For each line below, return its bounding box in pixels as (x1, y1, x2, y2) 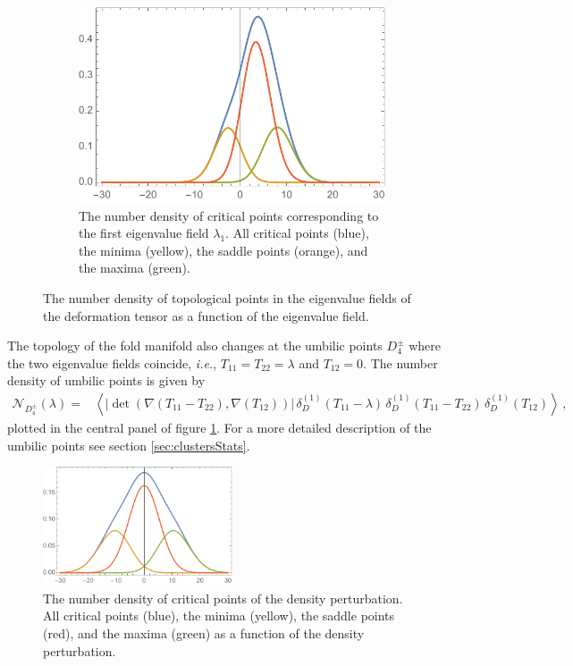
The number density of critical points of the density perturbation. (43, 588, 403, 607)
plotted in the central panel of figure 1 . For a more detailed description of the (7, 418, 432, 437)
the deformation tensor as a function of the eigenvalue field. (43, 306, 369, 325)
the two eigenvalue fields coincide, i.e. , (7, 353, 217, 372)
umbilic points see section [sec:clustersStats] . (7, 435, 250, 454)
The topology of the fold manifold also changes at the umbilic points (7, 336, 383, 355)
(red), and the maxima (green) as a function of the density (43, 623, 365, 642)
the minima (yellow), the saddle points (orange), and (79, 240, 368, 259)
